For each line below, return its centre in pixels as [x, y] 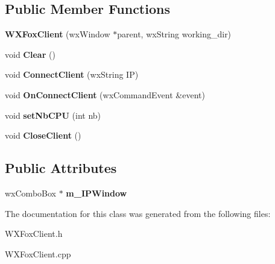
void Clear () [30, 54]
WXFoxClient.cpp [38, 253]
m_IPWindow [96, 193]
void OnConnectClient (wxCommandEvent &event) [105, 94]
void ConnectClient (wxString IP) [72, 74]
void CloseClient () [43, 135]
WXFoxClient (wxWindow [58, 34]
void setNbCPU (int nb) [53, 115]
